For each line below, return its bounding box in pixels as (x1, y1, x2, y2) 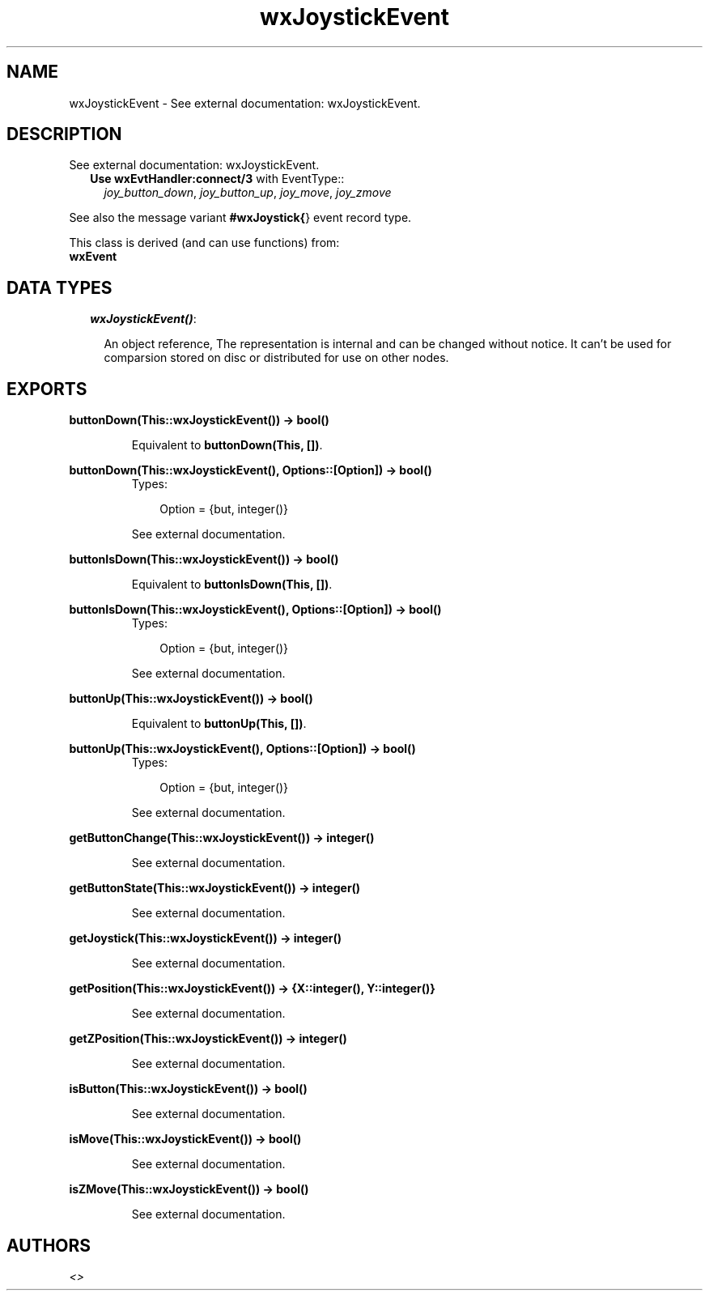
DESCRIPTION (6, 124, 122, 145)
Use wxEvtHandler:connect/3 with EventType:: (90, 172, 345, 186)
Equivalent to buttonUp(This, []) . (131, 717, 307, 731)
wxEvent (69, 249, 117, 264)
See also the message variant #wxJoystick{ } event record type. (69, 210, 412, 225)
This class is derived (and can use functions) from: (69, 236, 340, 250)
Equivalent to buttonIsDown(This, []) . (131, 577, 333, 592)
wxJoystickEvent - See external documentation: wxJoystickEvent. (69, 96, 421, 110)
